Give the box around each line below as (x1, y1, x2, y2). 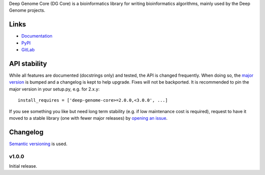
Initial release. (9, 163, 37, 169)
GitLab (21, 47, 35, 53)
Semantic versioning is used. (9, 141, 68, 147)
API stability (9, 59, 48, 68)
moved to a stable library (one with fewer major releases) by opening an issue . (9, 115, 168, 121)
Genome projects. (9, 7, 46, 13)
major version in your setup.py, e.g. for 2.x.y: (9, 86, 100, 92)
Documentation (21, 33, 53, 39)
